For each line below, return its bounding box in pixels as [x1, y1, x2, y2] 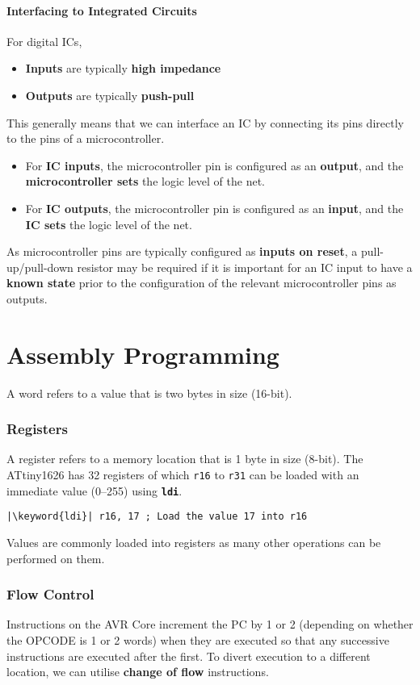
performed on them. [6, 549, 105, 566]
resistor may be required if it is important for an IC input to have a [77, 258, 413, 275]
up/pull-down [6, 258, 73, 275]
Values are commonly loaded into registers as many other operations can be [6, 534, 381, 551]
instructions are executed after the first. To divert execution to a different [6, 647, 371, 664]
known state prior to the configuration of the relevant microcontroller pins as [6, 274, 397, 291]
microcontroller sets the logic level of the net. [25, 173, 265, 190]
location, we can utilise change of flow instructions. [6, 663, 269, 680]
